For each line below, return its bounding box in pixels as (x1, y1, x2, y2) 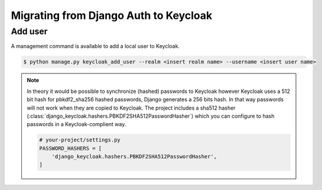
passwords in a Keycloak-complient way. (27, 121, 126, 128)
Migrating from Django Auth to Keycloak (11, 9, 213, 22)
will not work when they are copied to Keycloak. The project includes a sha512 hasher (27, 104, 236, 111)
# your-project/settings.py (39, 137, 121, 143)
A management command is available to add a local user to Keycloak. (11, 43, 180, 50)
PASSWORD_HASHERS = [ (39, 145, 102, 152)
